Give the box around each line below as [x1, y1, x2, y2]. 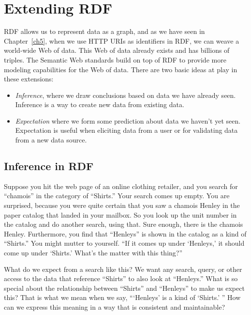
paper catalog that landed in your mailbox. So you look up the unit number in [4, 209, 237, 220]
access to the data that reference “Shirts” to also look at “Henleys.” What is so [4, 273, 238, 283]
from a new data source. [15, 135, 87, 145]
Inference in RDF [4, 158, 94, 173]
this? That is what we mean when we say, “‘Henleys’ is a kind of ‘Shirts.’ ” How [4, 292, 241, 302]
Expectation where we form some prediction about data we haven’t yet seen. [15, 115, 241, 126]
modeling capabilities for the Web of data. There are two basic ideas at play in [4, 64, 237, 74]
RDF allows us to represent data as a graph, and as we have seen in [4, 26, 205, 36]
